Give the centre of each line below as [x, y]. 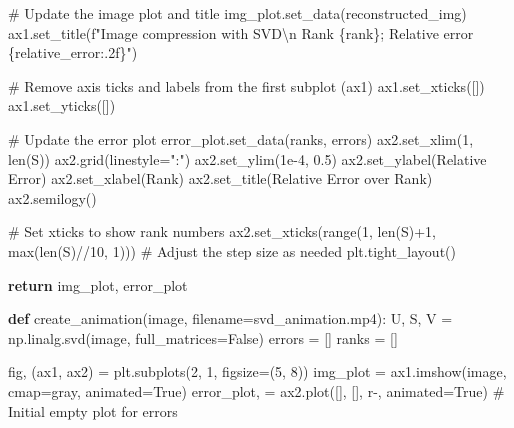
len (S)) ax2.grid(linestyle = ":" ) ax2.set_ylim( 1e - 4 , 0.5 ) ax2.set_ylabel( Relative [247, 158]
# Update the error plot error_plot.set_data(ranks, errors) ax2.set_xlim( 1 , [241, 138]
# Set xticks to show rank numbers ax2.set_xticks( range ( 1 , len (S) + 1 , [222, 231]
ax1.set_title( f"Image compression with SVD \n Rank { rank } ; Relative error [241, 32]
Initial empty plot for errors [93, 410]
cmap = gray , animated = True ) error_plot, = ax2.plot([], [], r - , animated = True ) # [256, 390]
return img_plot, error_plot [98, 284]
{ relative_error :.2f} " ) [73, 52]
